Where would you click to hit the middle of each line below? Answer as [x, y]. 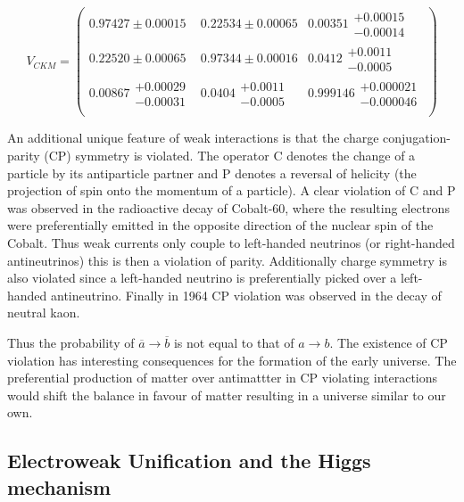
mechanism [59, 486]
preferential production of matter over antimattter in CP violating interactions [223, 378]
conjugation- [417, 138]
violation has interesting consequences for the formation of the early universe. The [232, 360]
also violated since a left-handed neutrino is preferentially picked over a [202, 278]
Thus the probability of [71, 342]
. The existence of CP [389, 342]
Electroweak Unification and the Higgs [189, 461]
